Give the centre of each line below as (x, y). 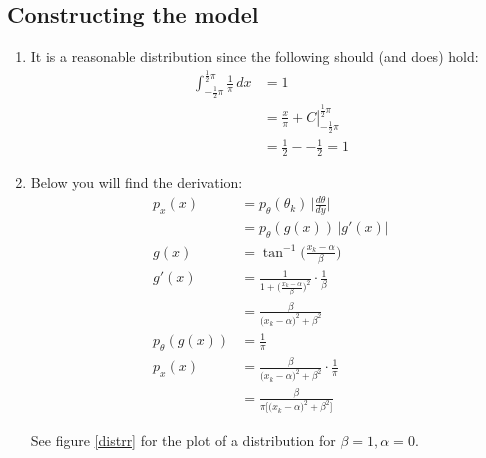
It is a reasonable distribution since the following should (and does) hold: (254, 56)
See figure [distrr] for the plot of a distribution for (183, 439)
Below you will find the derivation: (136, 182)
